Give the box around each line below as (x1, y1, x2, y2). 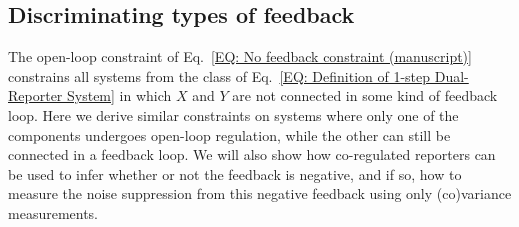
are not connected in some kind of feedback (232, 85, 498, 106)
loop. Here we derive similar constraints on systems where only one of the (8, 104, 459, 125)
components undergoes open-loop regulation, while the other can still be (8, 124, 451, 145)
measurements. (8, 202, 99, 223)
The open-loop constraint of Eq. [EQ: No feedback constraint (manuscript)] (8, 46, 472, 67)
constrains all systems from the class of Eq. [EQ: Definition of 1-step (8, 65, 431, 86)
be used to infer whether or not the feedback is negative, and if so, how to (8, 163, 462, 184)
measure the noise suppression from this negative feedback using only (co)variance (8, 183, 512, 204)
